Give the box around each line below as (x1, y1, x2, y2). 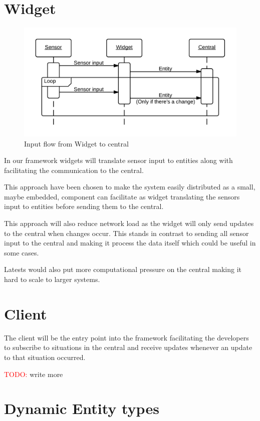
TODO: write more (4, 368, 63, 379)
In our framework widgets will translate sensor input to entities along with (4, 155, 233, 165)
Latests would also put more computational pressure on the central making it (4, 264, 241, 274)
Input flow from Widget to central (24, 138, 129, 148)
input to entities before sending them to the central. (4, 201, 164, 211)
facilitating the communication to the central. (4, 164, 144, 175)
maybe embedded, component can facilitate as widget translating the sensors (4, 191, 240, 201)
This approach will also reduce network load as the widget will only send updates (4, 218, 254, 228)
